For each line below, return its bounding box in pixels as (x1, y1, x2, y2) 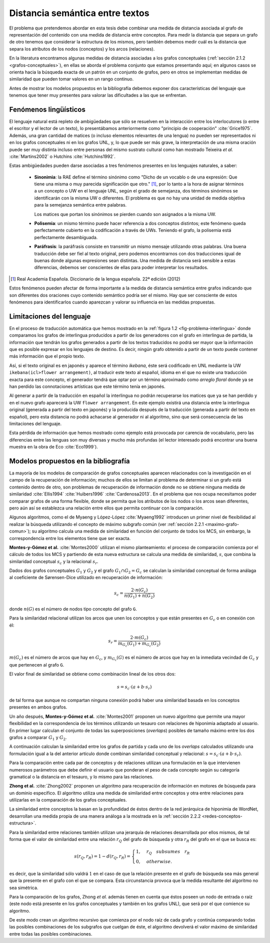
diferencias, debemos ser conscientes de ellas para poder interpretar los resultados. (34, 264, 208, 270)
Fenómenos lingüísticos (9, 105, 86, 113)
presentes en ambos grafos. (9, 704, 67, 710)
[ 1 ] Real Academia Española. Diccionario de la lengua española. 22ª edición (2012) (10, 275, 180, 282)
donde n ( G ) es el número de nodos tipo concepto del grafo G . (9, 605, 137, 612)
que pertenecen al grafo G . (9, 661, 64, 667)
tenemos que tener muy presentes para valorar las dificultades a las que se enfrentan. (9, 92, 187, 98)
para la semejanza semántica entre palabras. (34, 202, 127, 208)
